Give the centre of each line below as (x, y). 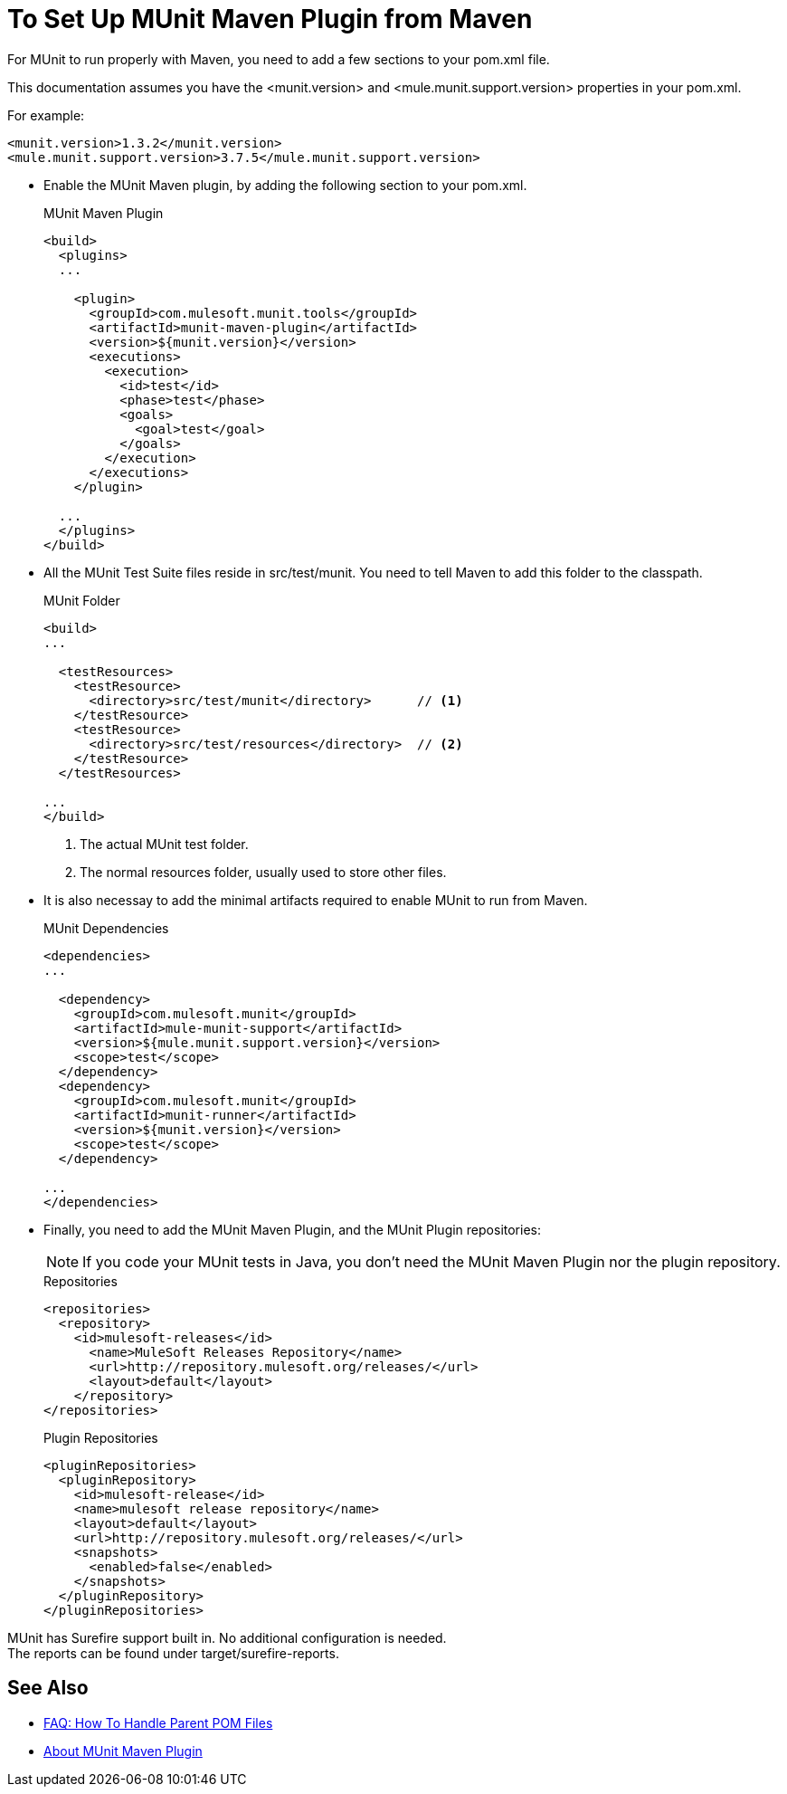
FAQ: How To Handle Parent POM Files (158, 1722)
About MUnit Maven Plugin (123, 1751)
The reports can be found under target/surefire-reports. (173, 1653)
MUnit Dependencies (106, 928)
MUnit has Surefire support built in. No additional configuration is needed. (227, 1637)
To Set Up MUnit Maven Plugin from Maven (270, 19)
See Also (48, 1688)
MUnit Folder (82, 600)
